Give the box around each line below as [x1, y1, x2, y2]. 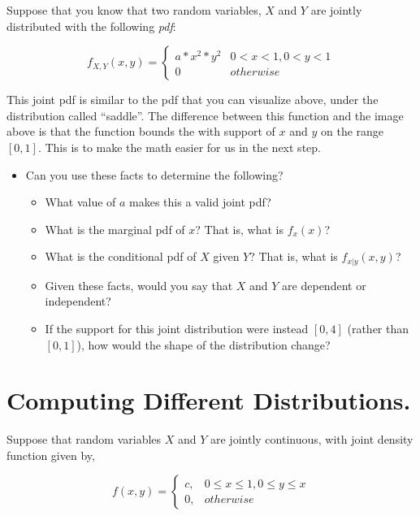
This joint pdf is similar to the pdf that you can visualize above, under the [6, 91, 379, 108]
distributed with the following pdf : [6, 17, 176, 34]
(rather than [347, 319, 409, 336]
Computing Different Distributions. [6, 384, 411, 417]
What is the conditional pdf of [45, 248, 197, 265]
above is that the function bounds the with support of [6, 123, 275, 140]
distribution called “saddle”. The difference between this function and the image [6, 106, 404, 124]
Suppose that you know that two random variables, [6, 2, 262, 18]
